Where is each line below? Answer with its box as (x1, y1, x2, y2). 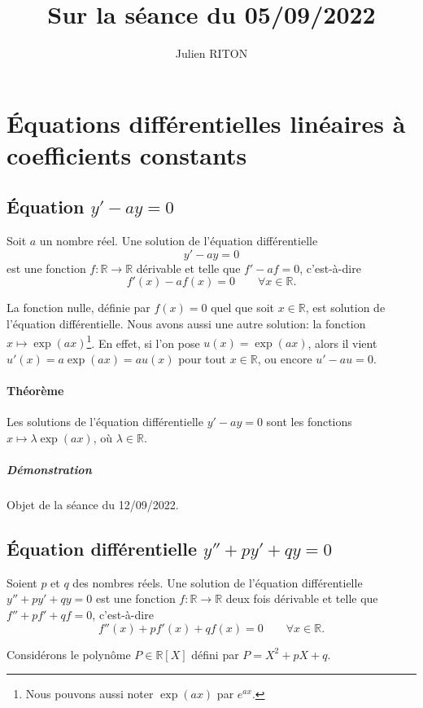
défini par (191, 645, 239, 662)
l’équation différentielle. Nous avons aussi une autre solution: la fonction (7, 315, 366, 332)
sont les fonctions (266, 413, 352, 430)
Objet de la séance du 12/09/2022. (7, 496, 179, 513)
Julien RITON (175, 45, 248, 62)
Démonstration (7, 461, 92, 478)
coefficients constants (7, 138, 247, 171)
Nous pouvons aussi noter (25, 685, 154, 702)
